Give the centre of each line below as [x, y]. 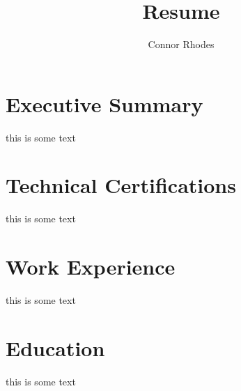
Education [55, 347]
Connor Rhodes [181, 44]
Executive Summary [104, 103]
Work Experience [91, 267]
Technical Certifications [121, 185]
